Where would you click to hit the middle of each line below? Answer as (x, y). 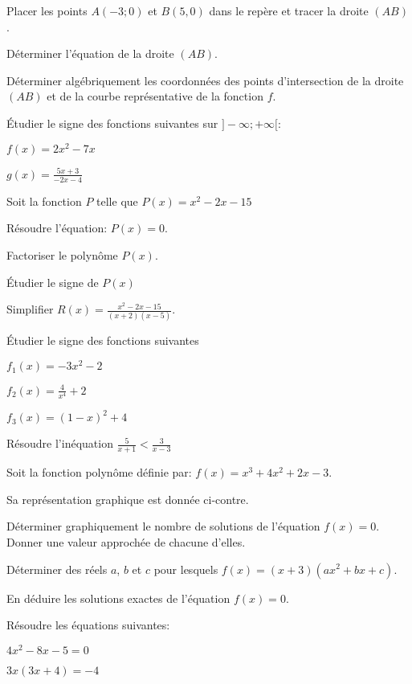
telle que (117, 201)
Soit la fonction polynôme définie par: (99, 472)
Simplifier (30, 309)
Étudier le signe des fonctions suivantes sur (112, 123)
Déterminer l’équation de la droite (90, 53)
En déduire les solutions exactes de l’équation (118, 598)
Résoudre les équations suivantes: (88, 625)
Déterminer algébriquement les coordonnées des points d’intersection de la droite (205, 80)
